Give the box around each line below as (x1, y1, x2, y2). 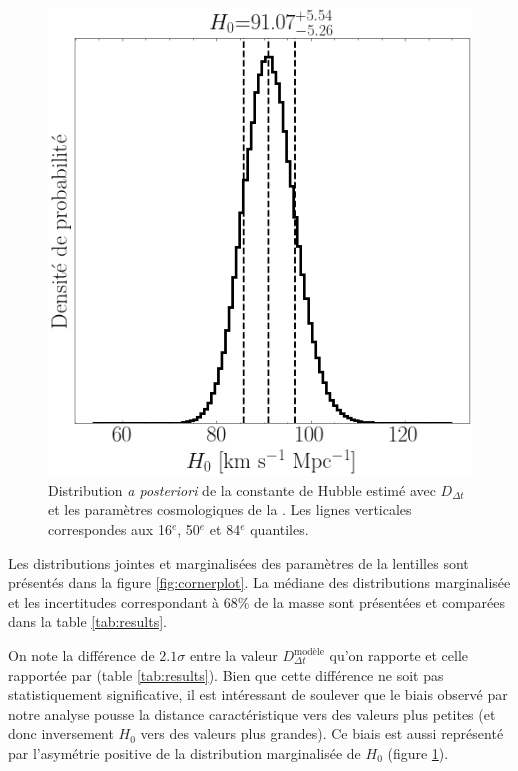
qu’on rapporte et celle (329, 645, 469, 665)
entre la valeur (189, 645, 278, 665)
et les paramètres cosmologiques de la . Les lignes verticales (48, 499, 412, 520)
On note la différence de (8, 645, 155, 665)
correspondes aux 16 (48, 519, 172, 540)
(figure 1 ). (387, 742, 449, 763)
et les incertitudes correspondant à (8, 591, 220, 612)
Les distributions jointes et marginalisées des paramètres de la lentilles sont (8, 552, 469, 573)
